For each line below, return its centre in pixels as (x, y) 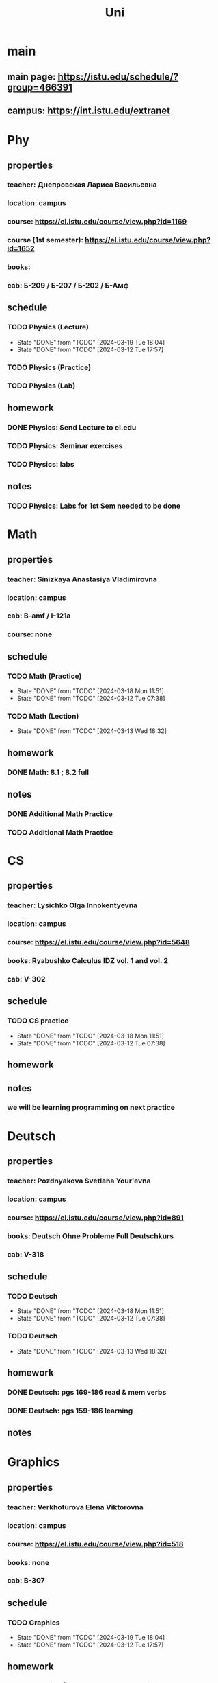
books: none (28, 1562)
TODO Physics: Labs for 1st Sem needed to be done (94, 506)
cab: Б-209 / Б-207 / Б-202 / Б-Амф (68, 286)
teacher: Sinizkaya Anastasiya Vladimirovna (82, 579)
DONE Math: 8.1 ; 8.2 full (48, 772)
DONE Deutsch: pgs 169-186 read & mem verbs (87, 1392)
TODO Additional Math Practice (60, 832)
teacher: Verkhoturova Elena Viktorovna (75, 1507)
